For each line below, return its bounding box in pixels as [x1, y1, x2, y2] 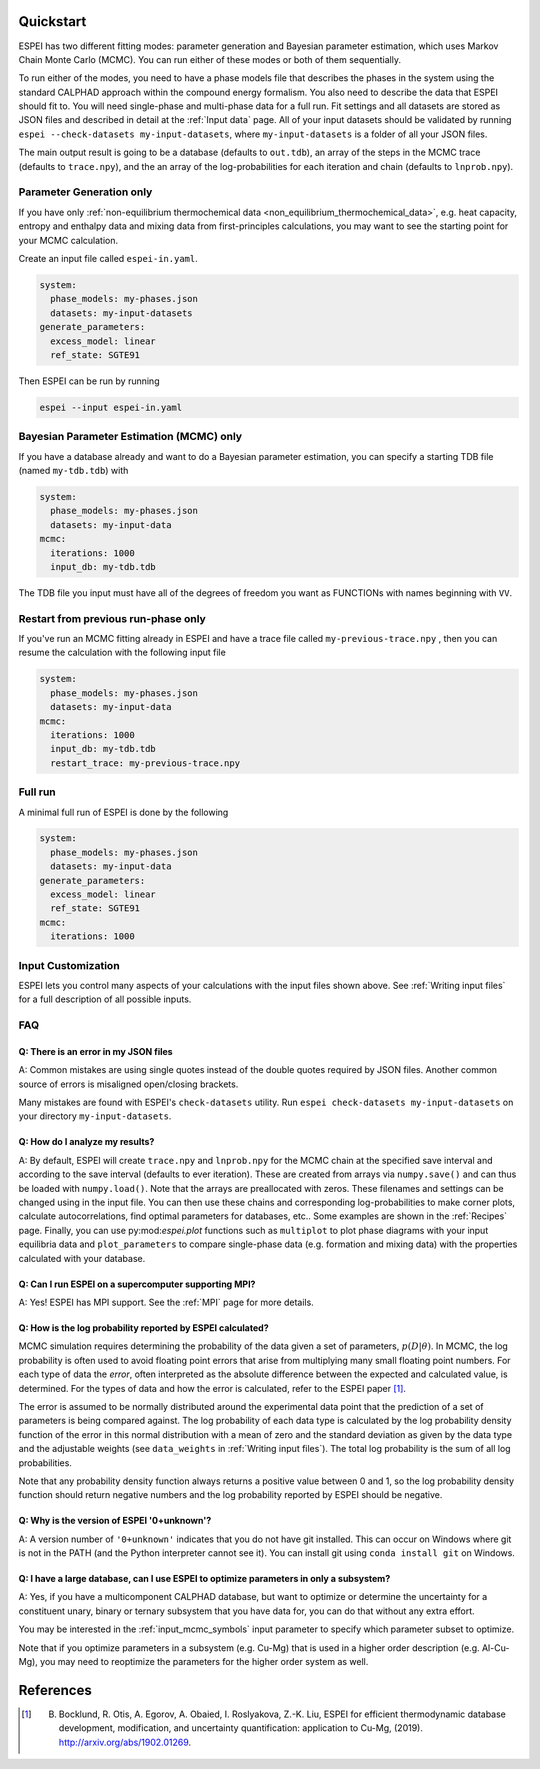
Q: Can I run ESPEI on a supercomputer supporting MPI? [18, 1278, 256, 1290]
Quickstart [18, 13, 87, 30]
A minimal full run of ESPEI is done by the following [18, 806, 229, 818]
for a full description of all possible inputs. [18, 993, 192, 1005]
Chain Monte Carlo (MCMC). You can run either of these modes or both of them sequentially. [18, 53, 402, 65]
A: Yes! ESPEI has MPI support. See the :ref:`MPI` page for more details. [18, 1296, 314, 1308]
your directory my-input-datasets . [18, 1110, 172, 1122]
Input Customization [18, 958, 120, 972]
